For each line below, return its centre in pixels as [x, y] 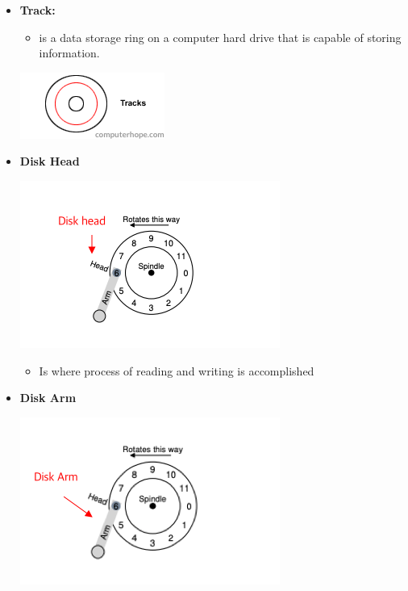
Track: [37, 10]
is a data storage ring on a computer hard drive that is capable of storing [220, 37]
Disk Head [50, 161]
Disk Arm [48, 398]
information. [69, 53]
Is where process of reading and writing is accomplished [177, 370]
